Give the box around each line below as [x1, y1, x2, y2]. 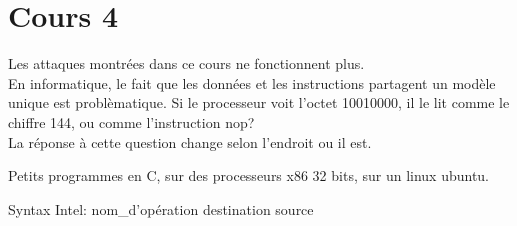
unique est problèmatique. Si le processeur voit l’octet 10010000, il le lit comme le [8, 92, 510, 113]
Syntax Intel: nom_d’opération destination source [8, 198, 314, 219]
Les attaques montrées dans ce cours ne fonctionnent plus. [8, 53, 365, 74]
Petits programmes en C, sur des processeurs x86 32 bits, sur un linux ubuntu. [8, 165, 490, 186]
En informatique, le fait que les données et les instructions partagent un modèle [8, 72, 496, 93]
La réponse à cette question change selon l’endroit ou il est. [8, 131, 372, 152]
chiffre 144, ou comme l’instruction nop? [8, 111, 255, 132]
